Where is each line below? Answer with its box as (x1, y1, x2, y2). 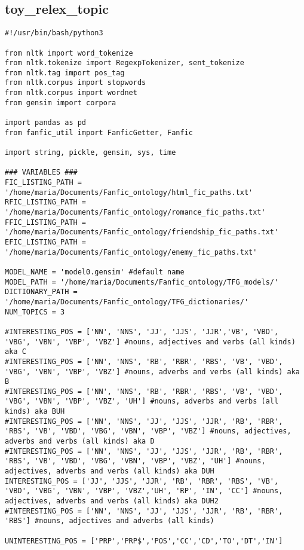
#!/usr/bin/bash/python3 (5, 29, 103, 38)
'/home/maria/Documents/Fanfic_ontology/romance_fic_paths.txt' (5, 208, 266, 217)
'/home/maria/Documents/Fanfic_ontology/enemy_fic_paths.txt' (5, 247, 257, 256)
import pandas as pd (5, 118, 87, 127)
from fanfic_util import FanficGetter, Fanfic (5, 128, 193, 137)
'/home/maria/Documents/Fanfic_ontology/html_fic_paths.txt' (5, 188, 253, 197)
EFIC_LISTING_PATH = (5, 237, 87, 246)
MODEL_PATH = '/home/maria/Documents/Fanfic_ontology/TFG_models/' (5, 277, 279, 286)
